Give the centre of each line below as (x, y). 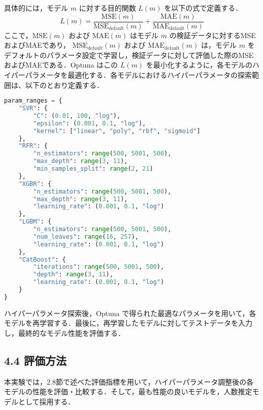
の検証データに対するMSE (212, 35)
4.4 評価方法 (35, 360)
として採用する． (46, 402)
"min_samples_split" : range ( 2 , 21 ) (93, 169)
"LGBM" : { (35, 222)
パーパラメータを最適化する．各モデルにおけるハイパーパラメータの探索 (131, 75)
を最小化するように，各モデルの (199, 65)
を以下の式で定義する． (203, 8)
